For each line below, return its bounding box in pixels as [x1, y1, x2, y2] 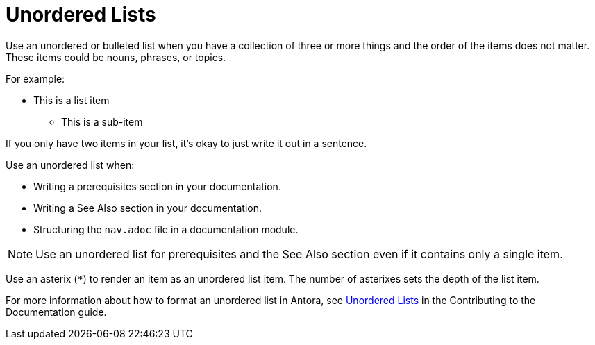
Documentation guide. [6, 305, 107, 318]
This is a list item [33, 94, 110, 106]
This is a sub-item [61, 115, 143, 128]
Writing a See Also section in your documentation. [33, 201, 262, 214]
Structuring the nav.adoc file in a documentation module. [33, 223, 299, 235]
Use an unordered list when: [6, 158, 135, 171]
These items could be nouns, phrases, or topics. [6, 51, 226, 63]
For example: [6, 72, 65, 85]
